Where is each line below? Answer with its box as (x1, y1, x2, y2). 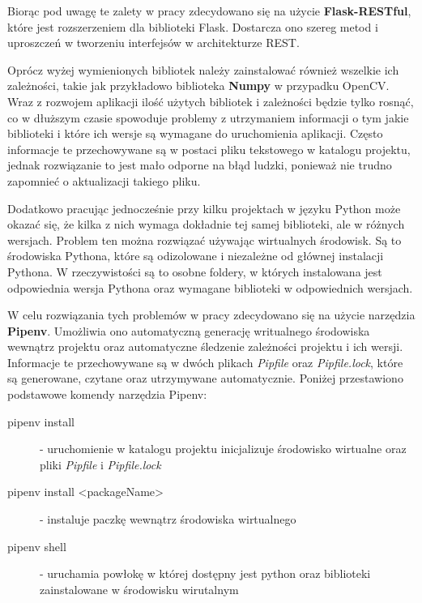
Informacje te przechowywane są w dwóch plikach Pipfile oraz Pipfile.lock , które (7, 353, 403, 370)
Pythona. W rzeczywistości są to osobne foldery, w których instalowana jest (7, 263, 382, 280)
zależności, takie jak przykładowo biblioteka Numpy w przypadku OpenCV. (7, 77, 390, 94)
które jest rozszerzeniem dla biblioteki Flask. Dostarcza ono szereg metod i (7, 18, 378, 35)
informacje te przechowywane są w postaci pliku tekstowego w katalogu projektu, (7, 140, 411, 157)
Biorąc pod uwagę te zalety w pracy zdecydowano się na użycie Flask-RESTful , (7, 2, 411, 19)
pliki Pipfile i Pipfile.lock (40, 455, 161, 473)
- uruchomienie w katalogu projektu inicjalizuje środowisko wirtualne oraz (40, 440, 407, 457)
